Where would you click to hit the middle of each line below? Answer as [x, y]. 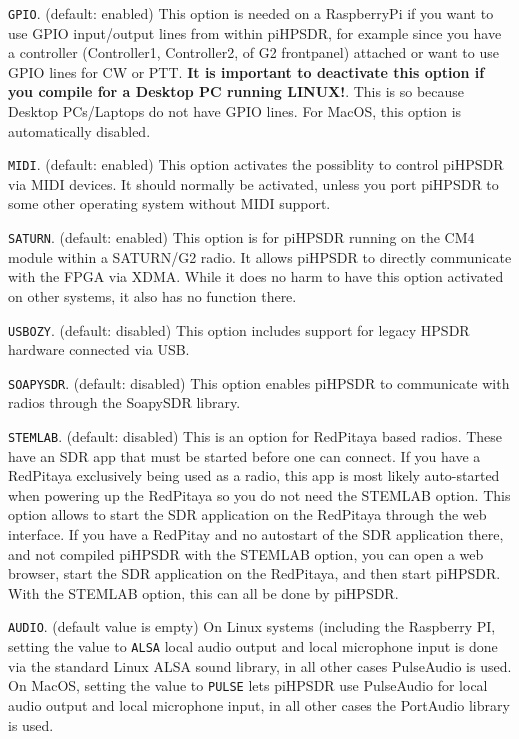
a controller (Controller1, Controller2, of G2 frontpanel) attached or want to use [253, 52]
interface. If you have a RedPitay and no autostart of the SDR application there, [256, 534]
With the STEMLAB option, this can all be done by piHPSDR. [203, 592]
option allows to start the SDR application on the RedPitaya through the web [247, 514]
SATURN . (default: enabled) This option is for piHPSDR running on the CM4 [241, 237]
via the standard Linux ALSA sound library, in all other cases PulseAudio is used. [260, 665]
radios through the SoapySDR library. [124, 402]
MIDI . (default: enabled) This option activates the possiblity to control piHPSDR [256, 164]
